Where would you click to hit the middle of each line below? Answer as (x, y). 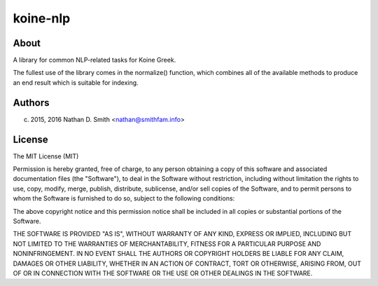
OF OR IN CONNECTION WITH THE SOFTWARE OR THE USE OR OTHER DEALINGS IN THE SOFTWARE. (163, 273)
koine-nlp (42, 18)
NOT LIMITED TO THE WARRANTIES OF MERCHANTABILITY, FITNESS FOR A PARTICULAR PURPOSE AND (167, 244)
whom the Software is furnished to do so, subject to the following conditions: (124, 198)
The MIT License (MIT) (46, 156)
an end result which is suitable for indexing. (76, 82)
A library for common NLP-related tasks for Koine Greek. (94, 60)
